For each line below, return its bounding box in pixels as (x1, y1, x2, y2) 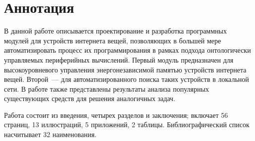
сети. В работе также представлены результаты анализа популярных (4, 83, 209, 94)
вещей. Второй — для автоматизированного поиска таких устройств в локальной (4, 74, 249, 84)
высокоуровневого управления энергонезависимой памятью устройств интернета (4, 64, 247, 74)
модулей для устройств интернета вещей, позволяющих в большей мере (4, 35, 221, 45)
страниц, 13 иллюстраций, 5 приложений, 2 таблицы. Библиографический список (4, 119, 250, 130)
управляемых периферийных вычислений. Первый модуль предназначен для (4, 54, 234, 65)
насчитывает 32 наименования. (4, 129, 97, 140)
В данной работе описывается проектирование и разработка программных (4, 26, 227, 36)
